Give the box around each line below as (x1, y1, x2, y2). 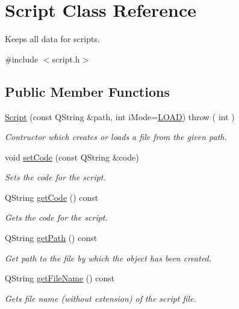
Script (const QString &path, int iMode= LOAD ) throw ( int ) (5, 110, 235, 123)
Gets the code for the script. (5, 211, 108, 224)
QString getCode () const (5, 191, 99, 203)
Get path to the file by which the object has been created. (5, 251, 212, 264)
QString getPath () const (5, 231, 98, 244)
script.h (52, 52, 80, 65)
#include (5, 52, 39, 65)
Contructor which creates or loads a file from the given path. (5, 130, 227, 143)
